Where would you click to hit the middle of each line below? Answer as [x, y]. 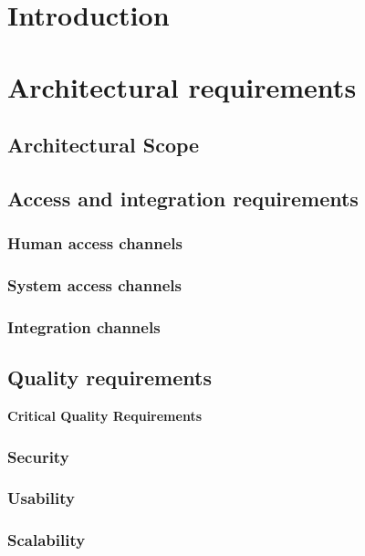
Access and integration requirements [183, 198]
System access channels [94, 285]
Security [38, 456]
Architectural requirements [182, 86]
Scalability [47, 540]
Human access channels [95, 243]
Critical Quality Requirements [105, 416]
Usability [41, 498]
